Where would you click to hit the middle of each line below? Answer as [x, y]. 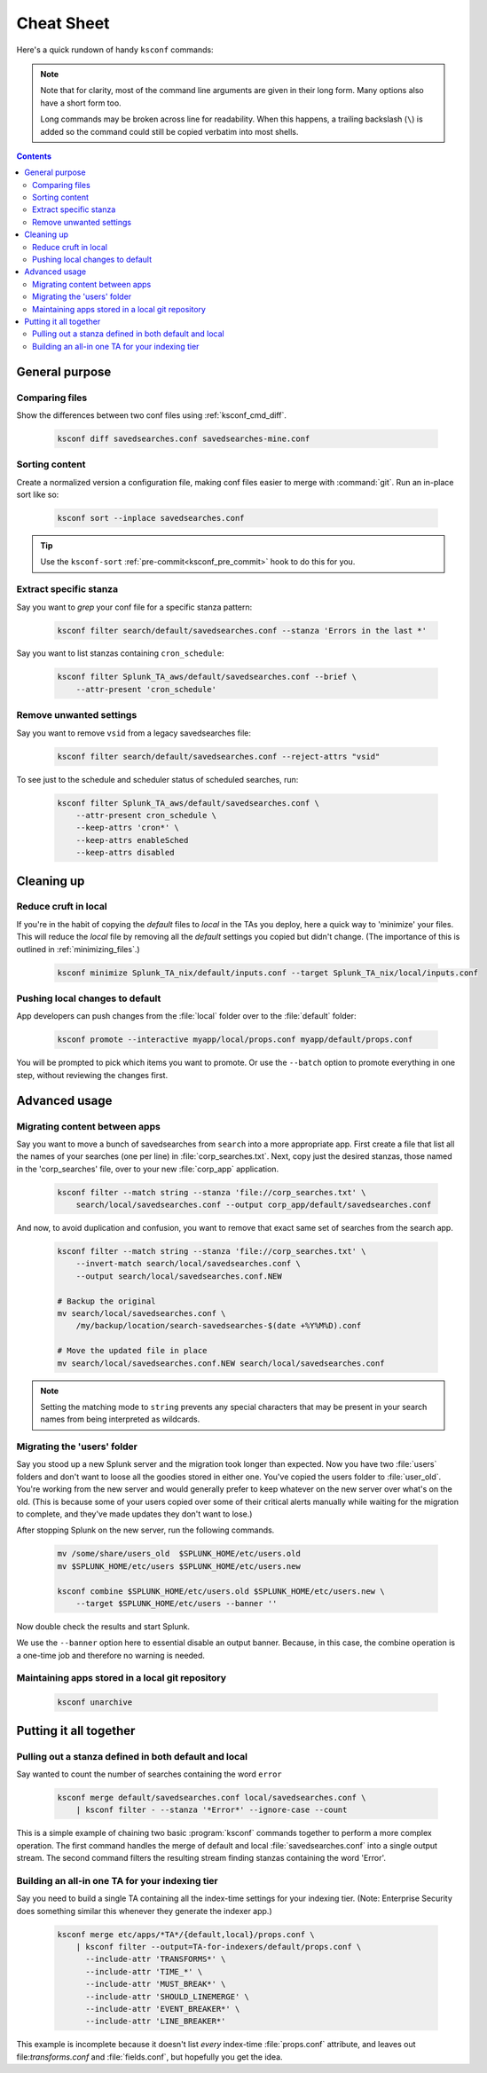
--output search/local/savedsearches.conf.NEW [179, 1276]
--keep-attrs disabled [125, 853]
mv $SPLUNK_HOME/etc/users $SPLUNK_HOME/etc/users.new [179, 1566]
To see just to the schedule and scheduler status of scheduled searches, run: [157, 779]
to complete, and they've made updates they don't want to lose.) [134, 1514]
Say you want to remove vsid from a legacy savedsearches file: [134, 733]
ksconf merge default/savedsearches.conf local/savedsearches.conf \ [212, 1797]
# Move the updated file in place [132, 1351]
